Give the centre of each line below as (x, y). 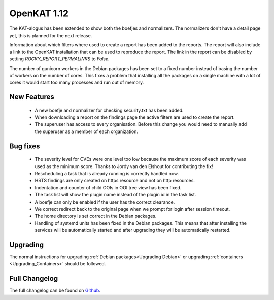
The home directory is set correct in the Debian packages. (96, 216)
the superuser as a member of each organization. (86, 131)
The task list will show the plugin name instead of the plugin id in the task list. (115, 195)
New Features (32, 97)
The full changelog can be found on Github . (55, 291)
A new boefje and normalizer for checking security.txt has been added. (109, 110)
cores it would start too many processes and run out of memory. (77, 82)
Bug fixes (25, 146)
